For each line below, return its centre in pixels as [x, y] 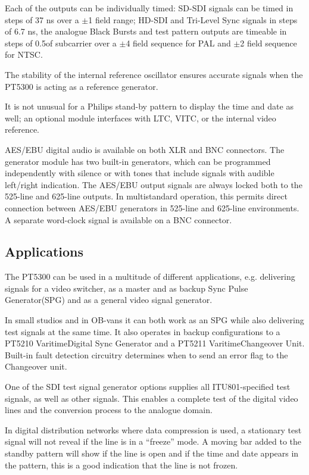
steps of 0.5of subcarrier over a [61, 43]
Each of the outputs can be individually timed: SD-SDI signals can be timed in [149, 8]
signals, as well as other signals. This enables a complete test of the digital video [152, 398]
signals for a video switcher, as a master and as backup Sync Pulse [127, 288]
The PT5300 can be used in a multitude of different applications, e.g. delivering [150, 276]
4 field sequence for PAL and [178, 43]
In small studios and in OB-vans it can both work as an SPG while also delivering [154, 320]
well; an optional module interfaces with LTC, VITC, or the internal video [141, 118]
